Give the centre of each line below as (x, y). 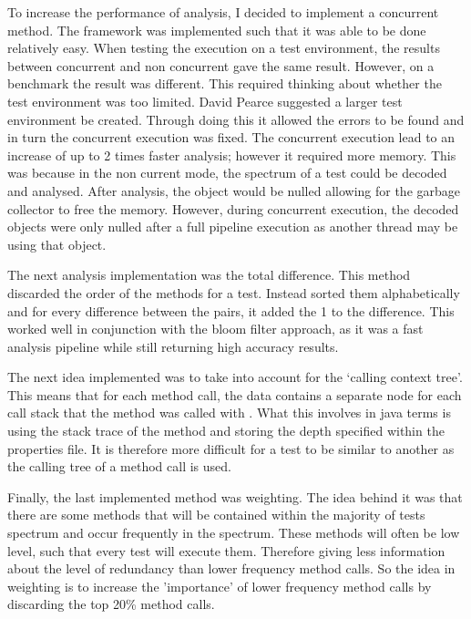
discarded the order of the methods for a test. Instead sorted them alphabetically (234, 292)
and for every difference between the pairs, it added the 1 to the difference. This (231, 310)
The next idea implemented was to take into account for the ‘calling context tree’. (235, 377)
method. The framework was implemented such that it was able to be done (217, 30)
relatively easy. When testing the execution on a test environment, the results (224, 48)
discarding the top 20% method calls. (111, 604)
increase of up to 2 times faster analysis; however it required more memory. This (232, 155)
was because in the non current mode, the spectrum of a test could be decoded (227, 173)
